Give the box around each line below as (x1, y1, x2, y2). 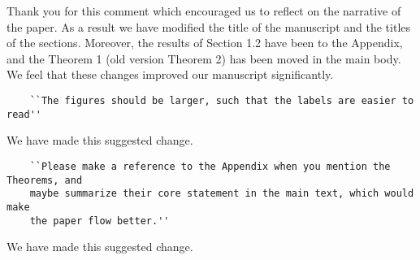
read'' (6, 108, 41, 120)
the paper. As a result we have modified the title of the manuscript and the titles (6, 18, 411, 35)
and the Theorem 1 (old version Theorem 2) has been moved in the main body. (6, 50, 401, 67)
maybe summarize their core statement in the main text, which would (29, 188, 414, 200)
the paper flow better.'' (29, 214, 170, 227)
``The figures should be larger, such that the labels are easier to (29, 94, 414, 106)
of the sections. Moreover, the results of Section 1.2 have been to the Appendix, (6, 34, 403, 51)
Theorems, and (6, 174, 83, 186)
